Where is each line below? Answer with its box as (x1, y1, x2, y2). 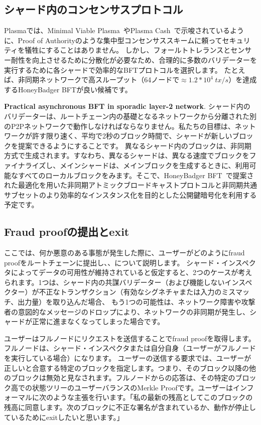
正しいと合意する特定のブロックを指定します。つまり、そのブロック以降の (4, 362, 249, 373)
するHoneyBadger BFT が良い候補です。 (4, 84, 132, 94)
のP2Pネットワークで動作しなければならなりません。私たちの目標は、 (4, 120, 235, 131)
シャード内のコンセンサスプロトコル (4, 2, 183, 17)
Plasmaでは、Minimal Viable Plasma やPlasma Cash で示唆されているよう (4, 25, 244, 36)
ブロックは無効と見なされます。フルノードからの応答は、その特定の (11, 372, 235, 383)
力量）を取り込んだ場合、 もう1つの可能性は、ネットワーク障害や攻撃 (25, 297, 255, 307)
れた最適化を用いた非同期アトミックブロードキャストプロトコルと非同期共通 (4, 180, 257, 190)
